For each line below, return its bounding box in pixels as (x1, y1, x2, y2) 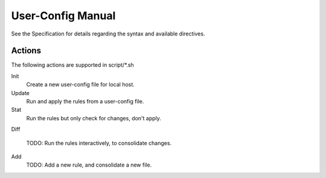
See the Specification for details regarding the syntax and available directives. (11, 30, 205, 37)
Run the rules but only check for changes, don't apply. (26, 114, 161, 121)
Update (11, 89, 30, 96)
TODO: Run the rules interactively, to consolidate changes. (26, 139, 172, 147)
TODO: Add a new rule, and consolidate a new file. (26, 161, 152, 168)
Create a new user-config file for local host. (26, 81, 135, 88)
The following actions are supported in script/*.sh (11, 61, 134, 69)
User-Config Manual (11, 9, 116, 22)
